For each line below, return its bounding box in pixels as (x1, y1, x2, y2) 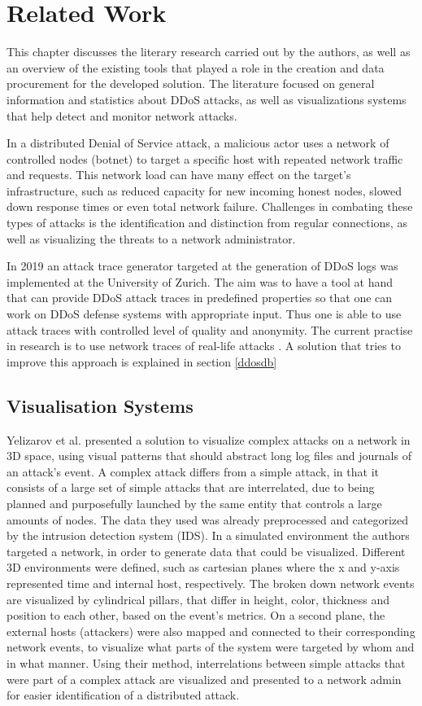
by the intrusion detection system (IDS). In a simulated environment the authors (7, 527, 410, 544)
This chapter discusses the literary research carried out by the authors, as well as (7, 43, 411, 60)
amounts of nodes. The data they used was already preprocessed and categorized (7, 511, 409, 528)
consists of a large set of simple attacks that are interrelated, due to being (7, 479, 375, 496)
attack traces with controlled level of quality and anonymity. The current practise (7, 321, 413, 338)
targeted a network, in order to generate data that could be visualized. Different (7, 542, 406, 559)
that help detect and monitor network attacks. (7, 107, 237, 124)
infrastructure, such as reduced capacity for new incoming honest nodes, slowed (7, 182, 402, 199)
